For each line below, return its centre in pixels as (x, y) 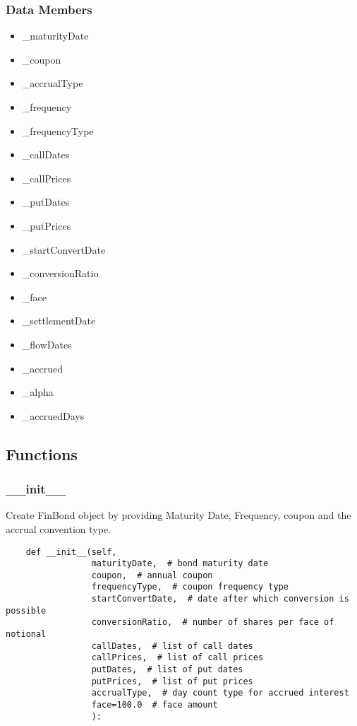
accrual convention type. (58, 528)
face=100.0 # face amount (155, 705)
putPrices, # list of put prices (172, 681)
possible (26, 610)
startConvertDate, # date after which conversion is (220, 599)
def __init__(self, (71, 552)
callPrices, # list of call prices (177, 658)
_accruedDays (53, 415)
